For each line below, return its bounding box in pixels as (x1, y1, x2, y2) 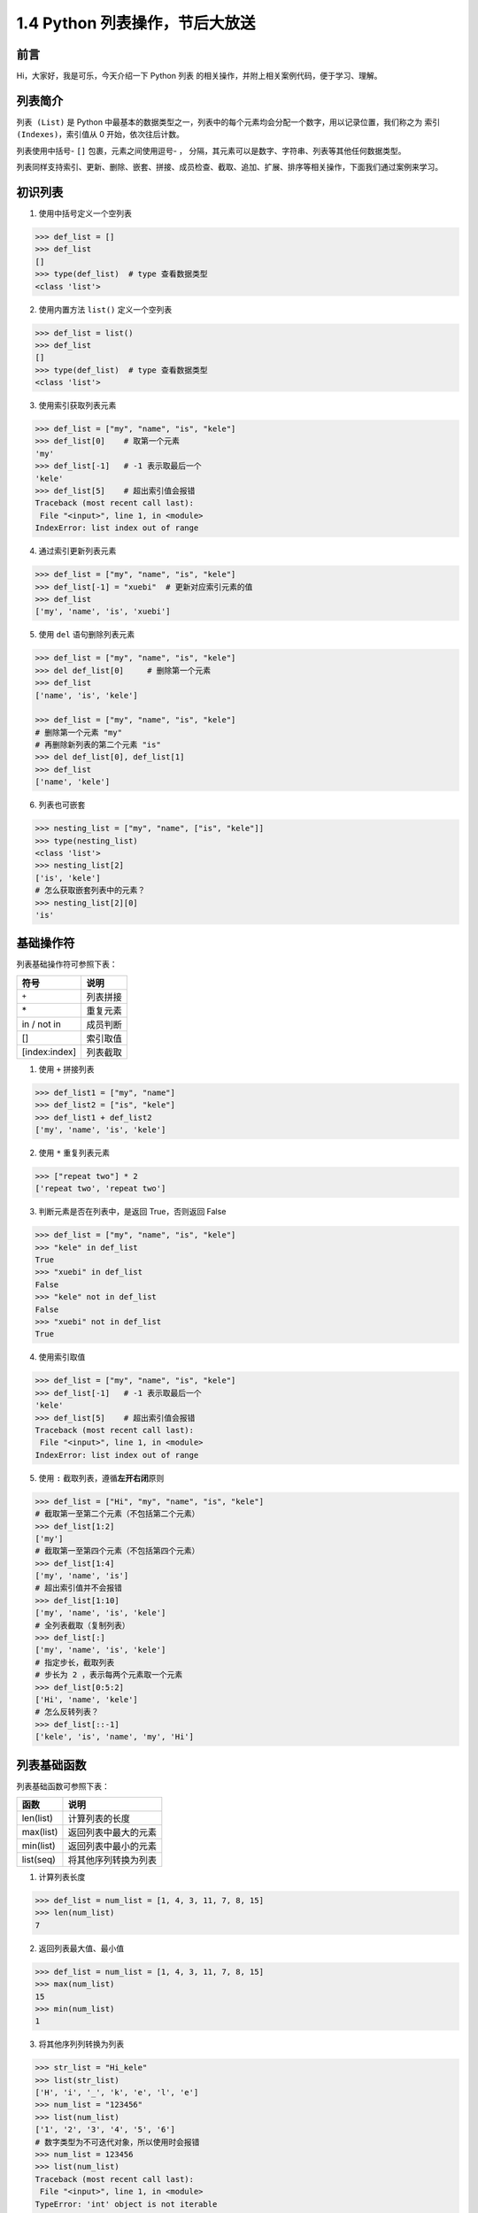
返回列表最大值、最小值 (38, 1943, 124, 1954)
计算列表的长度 (67, 1813, 131, 1825)
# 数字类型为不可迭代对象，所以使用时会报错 (35, 2137, 200, 2147)
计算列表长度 (38, 1872, 86, 1883)
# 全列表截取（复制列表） (35, 1620, 130, 1631)
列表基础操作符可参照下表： (16, 959, 118, 969)
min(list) (21, 1839, 57, 1852)
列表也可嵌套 (38, 799, 86, 810)
